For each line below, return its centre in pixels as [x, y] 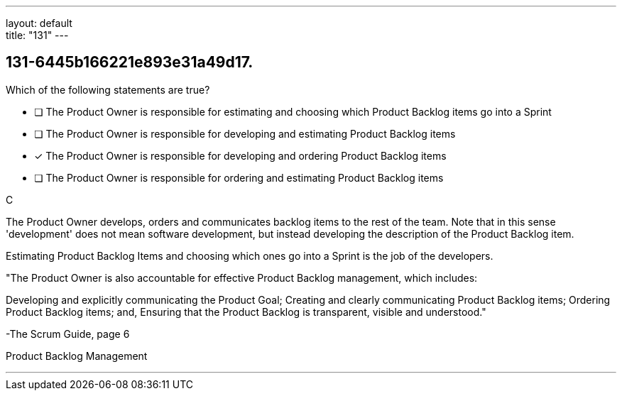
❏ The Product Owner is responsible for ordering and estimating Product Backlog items [239, 177]
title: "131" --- [37, 35]
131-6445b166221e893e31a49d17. [130, 62]
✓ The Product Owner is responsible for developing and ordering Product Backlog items [240, 155]
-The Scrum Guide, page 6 [68, 334]
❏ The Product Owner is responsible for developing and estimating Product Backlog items [245, 133]
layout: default [39, 23]
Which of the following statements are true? [108, 89]
